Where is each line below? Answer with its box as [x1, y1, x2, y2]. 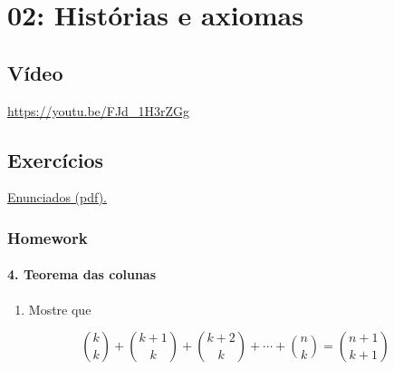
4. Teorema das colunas [7, 265, 157, 284]
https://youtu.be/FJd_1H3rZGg [7, 101, 189, 120]
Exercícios [7, 145, 104, 173]
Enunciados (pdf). [7, 188, 107, 207]
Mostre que [28, 299, 91, 318]
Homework [7, 226, 88, 248]
